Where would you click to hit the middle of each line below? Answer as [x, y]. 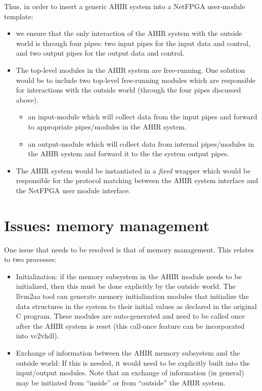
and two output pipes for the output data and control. [100, 53]
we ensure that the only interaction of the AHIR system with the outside [129, 33]
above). [27, 99]
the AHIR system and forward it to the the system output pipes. [128, 154]
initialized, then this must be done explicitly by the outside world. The [126, 286]
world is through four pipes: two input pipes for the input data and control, [133, 43]
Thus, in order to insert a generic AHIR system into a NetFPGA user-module [125, 6]
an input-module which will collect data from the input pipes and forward [143, 117]
